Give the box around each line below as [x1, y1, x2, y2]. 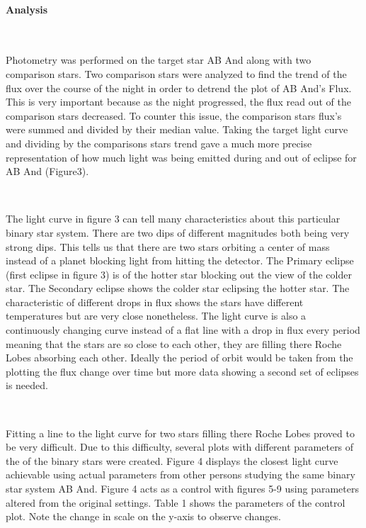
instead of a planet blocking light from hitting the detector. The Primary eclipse [6, 253, 354, 268]
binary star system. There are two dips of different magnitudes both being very [6, 225, 350, 240]
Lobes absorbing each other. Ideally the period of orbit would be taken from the [6, 350, 353, 365]
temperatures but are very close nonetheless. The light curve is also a [6, 308, 307, 323]
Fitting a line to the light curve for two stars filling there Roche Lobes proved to [6, 425, 355, 440]
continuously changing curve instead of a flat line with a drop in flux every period [6, 322, 360, 337]
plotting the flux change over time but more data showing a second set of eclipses [6, 364, 359, 378]
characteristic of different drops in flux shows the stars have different [6, 294, 304, 309]
